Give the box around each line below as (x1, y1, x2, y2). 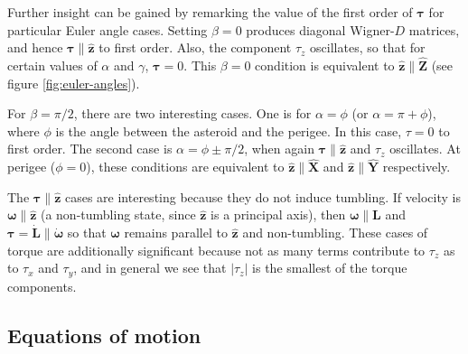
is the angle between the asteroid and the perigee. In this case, (55, 121, 402, 140)
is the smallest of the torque (252, 258, 407, 277)
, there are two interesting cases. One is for (73, 104, 312, 123)
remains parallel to (124, 223, 228, 242)
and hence (7, 38, 63, 57)
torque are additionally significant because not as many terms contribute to (7, 240, 426, 259)
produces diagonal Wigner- (246, 20, 395, 39)
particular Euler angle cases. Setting (7, 20, 208, 39)
